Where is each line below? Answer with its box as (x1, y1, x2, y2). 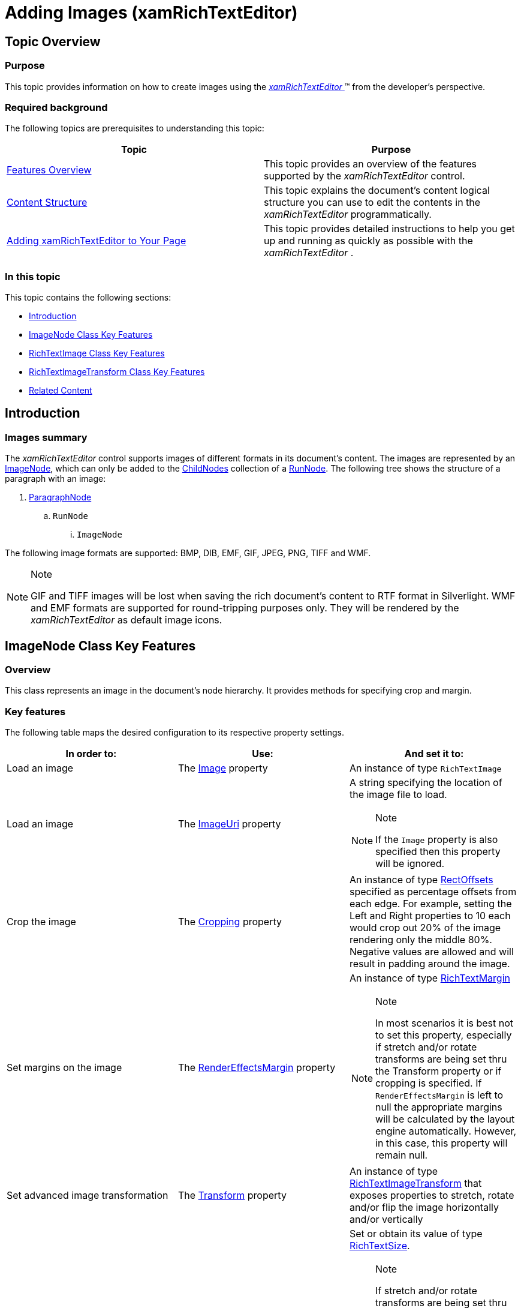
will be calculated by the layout (375, 1113, 515, 1126)
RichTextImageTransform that (349, 1177, 482, 1190)
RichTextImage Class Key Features (29, 348, 165, 359)
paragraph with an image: (5, 473, 106, 484)
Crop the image (7, 916, 76, 928)
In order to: (65, 748, 117, 760)
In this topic (5, 270, 61, 283)
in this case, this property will (375, 1137, 508, 1150)
